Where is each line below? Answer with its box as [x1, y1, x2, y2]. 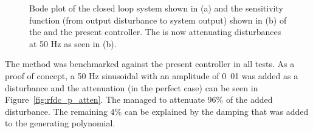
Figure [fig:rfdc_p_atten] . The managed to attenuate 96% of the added [5, 93, 273, 106]
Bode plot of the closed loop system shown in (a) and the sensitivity [29, 2, 283, 14]
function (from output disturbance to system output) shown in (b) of [29, 13, 287, 26]
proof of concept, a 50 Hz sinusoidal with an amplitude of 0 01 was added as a [5, 69, 298, 82]
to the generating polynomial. [5, 117, 115, 129]
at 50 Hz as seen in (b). [29, 37, 117, 50]
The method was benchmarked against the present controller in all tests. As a [5, 57, 295, 70]
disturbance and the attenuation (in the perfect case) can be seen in [5, 81, 258, 94]
